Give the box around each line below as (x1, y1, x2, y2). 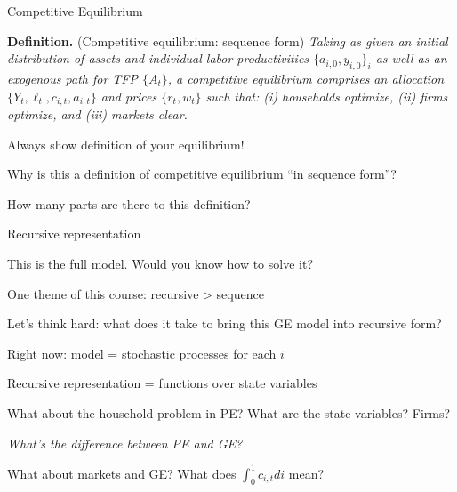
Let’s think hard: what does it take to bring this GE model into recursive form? (7, 314, 442, 333)
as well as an (375, 49, 447, 68)
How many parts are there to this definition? (7, 194, 251, 213)
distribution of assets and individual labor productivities (7, 49, 309, 68)
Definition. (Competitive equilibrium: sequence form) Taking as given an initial (7, 31, 448, 50)
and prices (100, 86, 157, 105)
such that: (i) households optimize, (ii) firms (205, 86, 448, 105)
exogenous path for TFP (7, 69, 138, 87)
